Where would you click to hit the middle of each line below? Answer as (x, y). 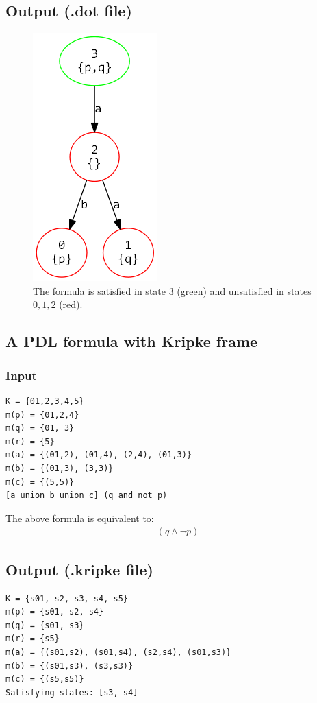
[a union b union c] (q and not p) (87, 496)
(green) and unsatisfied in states (244, 290)
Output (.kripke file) (79, 569)
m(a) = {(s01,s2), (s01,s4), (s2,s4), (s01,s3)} (118, 652)
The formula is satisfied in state (99, 290)
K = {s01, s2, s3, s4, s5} (67, 598)
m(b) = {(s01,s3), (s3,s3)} (69, 666)
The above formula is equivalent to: (80, 517)
